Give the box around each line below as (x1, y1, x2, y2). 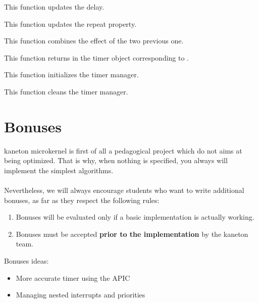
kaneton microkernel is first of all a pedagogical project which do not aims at (4, 145, 242, 156)
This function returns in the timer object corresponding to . (4, 52, 189, 63)
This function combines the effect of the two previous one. (4, 35, 184, 46)
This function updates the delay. (4, 2, 105, 12)
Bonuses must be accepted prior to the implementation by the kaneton (16, 228, 248, 239)
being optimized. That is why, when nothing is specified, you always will (4, 155, 228, 166)
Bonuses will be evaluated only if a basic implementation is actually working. (16, 212, 254, 222)
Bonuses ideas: (4, 256, 49, 266)
